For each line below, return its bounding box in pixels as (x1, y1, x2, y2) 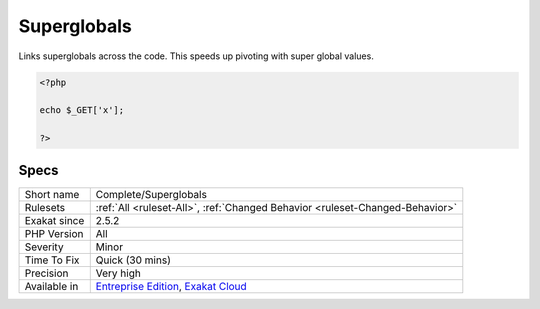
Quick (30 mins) (95, 253, 172, 267)
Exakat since (24, 213, 85, 227)
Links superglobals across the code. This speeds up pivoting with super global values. (18, 50, 374, 62)
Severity (24, 240, 64, 254)
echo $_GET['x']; (39, 105, 125, 116)
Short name (24, 187, 80, 201)
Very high (95, 266, 142, 280)
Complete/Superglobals (95, 187, 207, 201)
